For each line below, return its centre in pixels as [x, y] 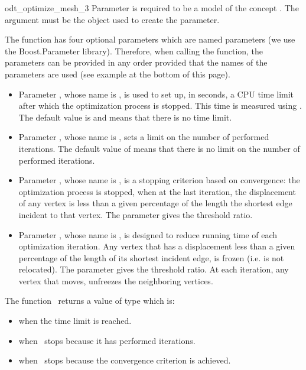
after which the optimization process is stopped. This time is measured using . [160, 106]
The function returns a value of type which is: [90, 301]
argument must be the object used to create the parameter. [112, 19]
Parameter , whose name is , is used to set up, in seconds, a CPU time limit [156, 94]
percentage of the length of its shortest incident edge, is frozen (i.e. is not [151, 257]
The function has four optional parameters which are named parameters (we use [150, 39]
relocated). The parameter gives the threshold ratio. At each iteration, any [154, 269]
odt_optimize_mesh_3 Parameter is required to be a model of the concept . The [152, 8]
